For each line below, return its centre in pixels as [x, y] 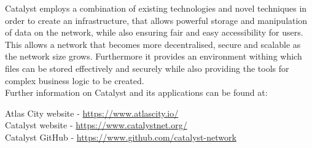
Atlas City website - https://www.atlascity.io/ [92, 113]
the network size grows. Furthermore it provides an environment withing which [154, 56]
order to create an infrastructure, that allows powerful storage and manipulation [156, 20]
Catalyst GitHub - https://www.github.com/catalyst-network [121, 137]
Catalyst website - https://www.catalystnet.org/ [96, 125]
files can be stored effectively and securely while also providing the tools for [147, 68]
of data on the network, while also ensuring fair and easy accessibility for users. [154, 32]
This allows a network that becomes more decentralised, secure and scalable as [153, 44]
